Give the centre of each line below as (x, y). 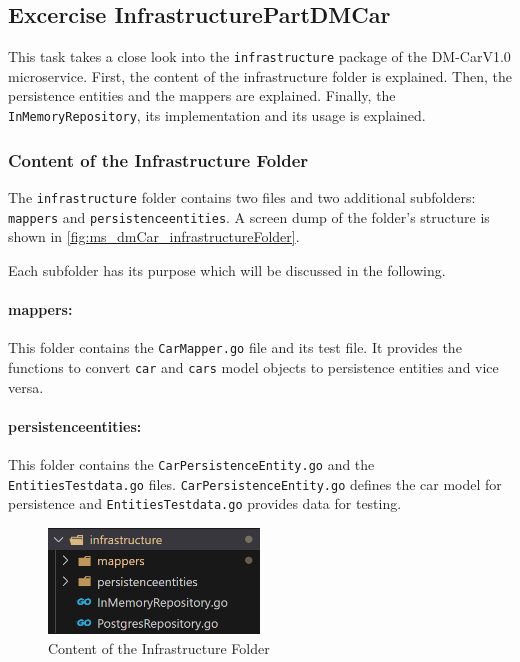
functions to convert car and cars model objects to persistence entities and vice (253, 366)
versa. (26, 386)
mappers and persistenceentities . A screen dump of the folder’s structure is (249, 216)
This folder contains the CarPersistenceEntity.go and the (191, 463)
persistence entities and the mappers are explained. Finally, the (202, 95)
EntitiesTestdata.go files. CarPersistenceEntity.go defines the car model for (255, 483)
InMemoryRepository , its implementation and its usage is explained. (217, 115)
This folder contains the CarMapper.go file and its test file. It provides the (235, 347)
